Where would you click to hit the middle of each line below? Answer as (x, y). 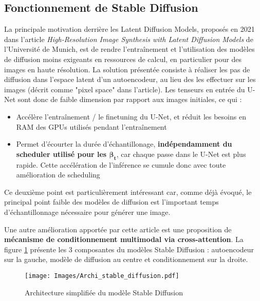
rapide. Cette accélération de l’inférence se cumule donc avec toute (121, 164)
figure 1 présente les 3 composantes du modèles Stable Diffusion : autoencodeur (129, 249)
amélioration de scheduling (58, 175)
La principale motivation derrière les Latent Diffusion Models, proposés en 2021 (129, 29)
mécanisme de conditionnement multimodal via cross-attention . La (124, 239)
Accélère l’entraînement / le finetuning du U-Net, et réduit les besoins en (131, 116)
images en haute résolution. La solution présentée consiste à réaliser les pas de (127, 69)
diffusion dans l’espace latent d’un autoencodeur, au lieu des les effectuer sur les (130, 79)
